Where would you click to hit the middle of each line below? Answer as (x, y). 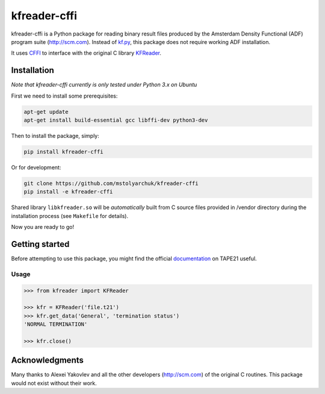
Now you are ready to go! (43, 227)
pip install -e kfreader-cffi (68, 192)
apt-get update (46, 112)
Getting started (40, 244)
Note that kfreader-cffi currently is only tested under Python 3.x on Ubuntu (104, 85)
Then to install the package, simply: (55, 136)
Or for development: (36, 167)
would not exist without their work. (54, 383)
